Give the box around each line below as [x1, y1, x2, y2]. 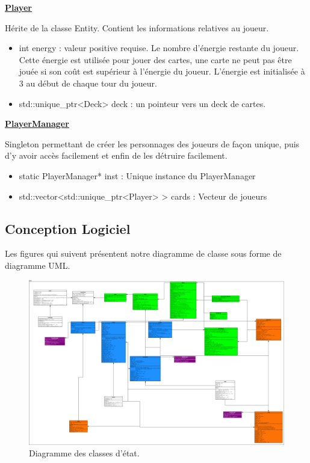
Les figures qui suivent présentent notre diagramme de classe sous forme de [5, 247, 282, 260]
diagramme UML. [5, 259, 70, 271]
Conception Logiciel [5, 219, 131, 238]
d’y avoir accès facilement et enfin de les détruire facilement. [5, 149, 228, 162]
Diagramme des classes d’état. [29, 447, 140, 459]
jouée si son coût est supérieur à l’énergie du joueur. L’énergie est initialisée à [19, 65, 305, 78]
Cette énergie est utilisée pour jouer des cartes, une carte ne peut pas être [19, 53, 292, 66]
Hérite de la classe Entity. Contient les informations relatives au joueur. [5, 21, 269, 34]
